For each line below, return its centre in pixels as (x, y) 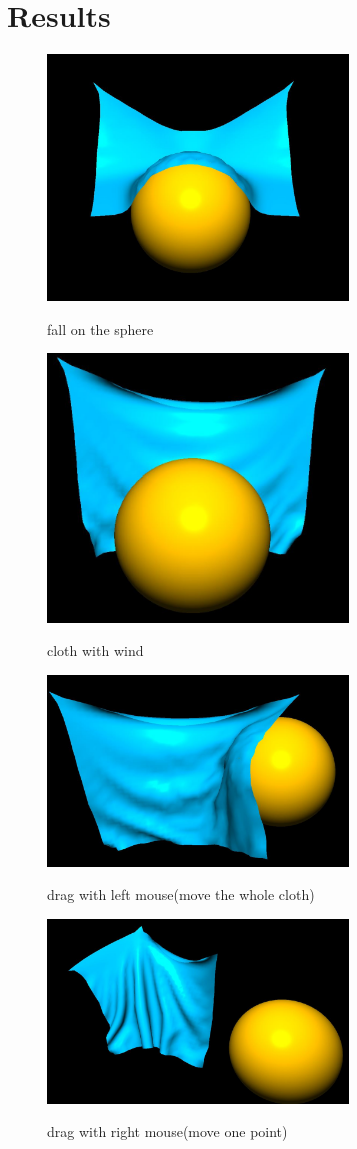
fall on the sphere (100, 328)
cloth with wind (95, 650)
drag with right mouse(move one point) (167, 1131)
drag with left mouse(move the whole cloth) (181, 894)
